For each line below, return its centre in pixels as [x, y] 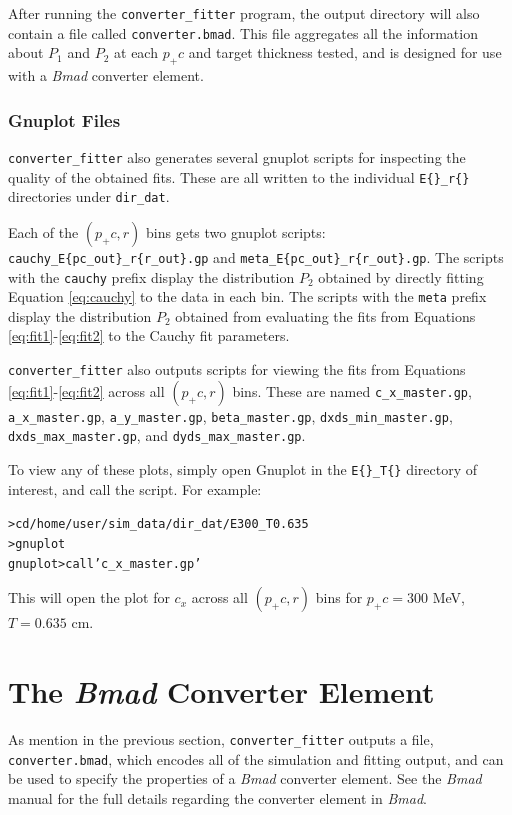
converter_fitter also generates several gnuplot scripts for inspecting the [237, 156]
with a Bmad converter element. [106, 75]
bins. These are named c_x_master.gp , [352, 390]
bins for [339, 597]
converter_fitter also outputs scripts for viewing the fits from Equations [237, 369]
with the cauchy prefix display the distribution [151, 276]
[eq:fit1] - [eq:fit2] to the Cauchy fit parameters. [149, 335]
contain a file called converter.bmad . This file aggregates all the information [243, 32]
